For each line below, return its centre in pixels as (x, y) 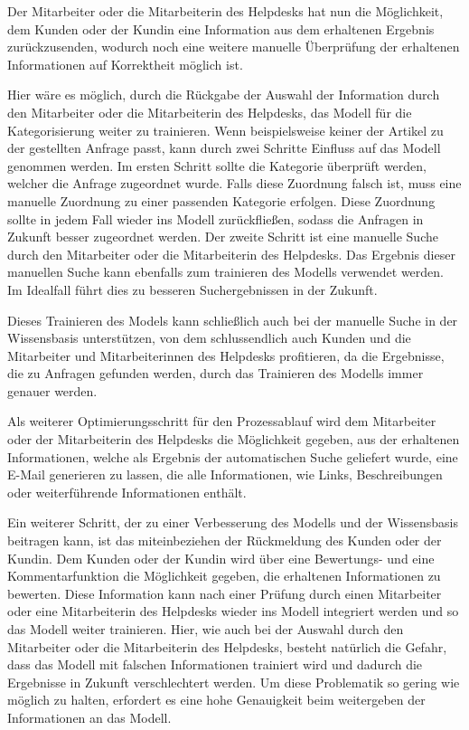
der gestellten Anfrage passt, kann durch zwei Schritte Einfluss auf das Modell (224, 148)
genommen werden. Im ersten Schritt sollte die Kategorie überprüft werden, (217, 165)
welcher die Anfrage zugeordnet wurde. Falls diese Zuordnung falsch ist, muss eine (234, 183)
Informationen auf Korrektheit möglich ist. (125, 64)
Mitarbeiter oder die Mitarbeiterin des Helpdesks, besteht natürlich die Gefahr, (227, 646)
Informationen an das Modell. (89, 717)
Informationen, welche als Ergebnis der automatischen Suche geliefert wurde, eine (233, 456)
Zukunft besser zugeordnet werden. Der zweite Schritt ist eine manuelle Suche (223, 237)
